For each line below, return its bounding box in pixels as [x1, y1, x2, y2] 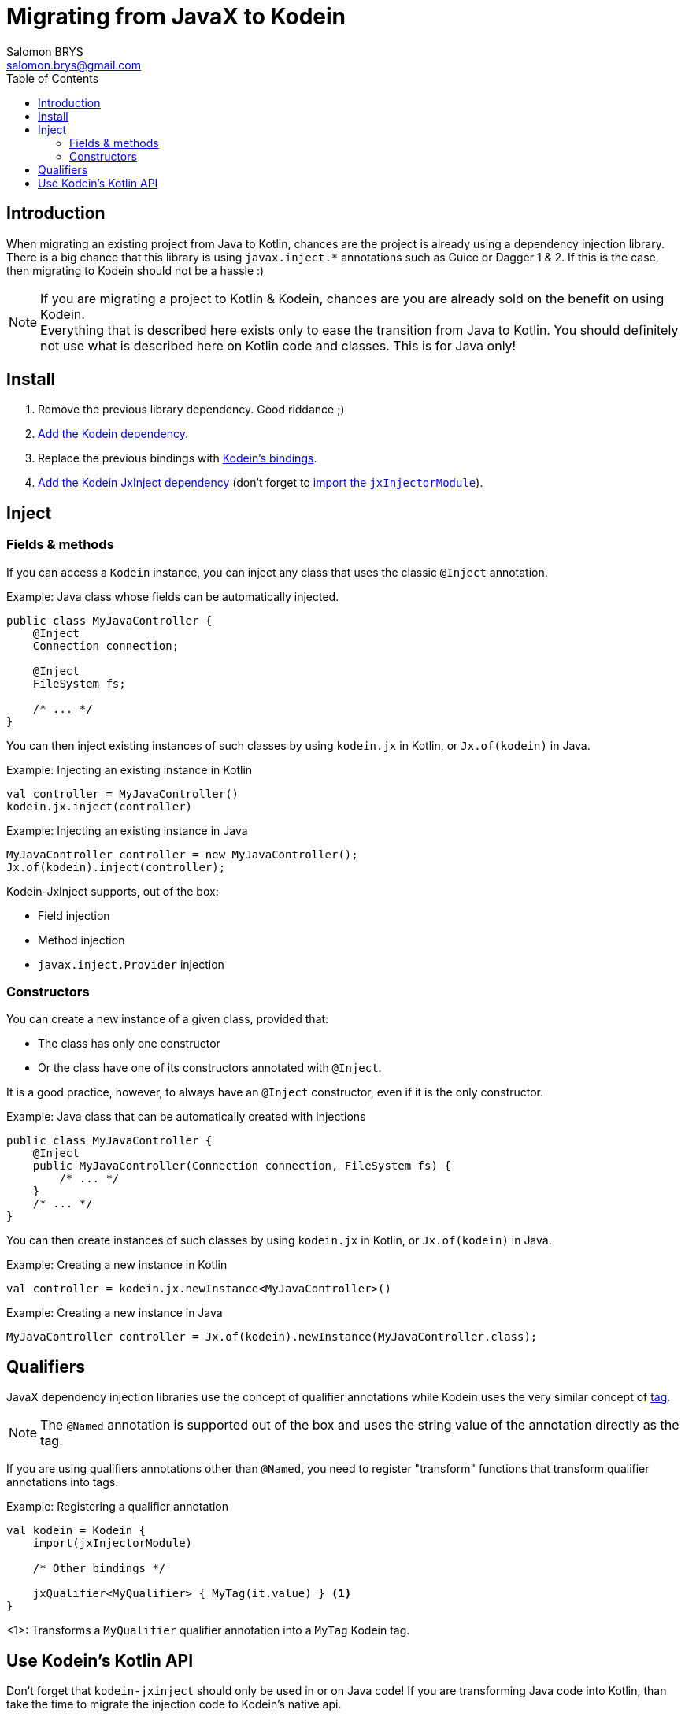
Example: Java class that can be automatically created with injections [6, 1110, 366, 1124]
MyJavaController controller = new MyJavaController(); [6, 847, 358, 861]
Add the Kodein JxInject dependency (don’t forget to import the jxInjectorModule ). [38, 476, 483, 490]
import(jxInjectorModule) [32, 1537, 193, 1550]
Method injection [38, 933, 125, 947]
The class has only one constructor [38, 1037, 220, 1051]
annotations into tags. [6, 1475, 119, 1489]
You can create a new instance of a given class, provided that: [6, 1012, 329, 1026]
